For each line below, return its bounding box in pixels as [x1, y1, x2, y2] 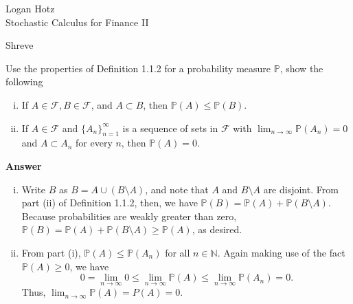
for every [76, 135, 113, 150]
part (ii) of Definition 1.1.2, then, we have [21, 195, 198, 210]
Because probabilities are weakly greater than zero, [21, 208, 237, 223]
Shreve [5, 38, 34, 52]
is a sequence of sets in [122, 120, 218, 135]
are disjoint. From [263, 182, 339, 196]
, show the [280, 61, 323, 75]
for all [165, 245, 190, 259]
